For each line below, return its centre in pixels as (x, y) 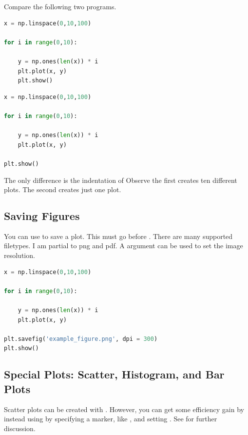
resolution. (19, 255)
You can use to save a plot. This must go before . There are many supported (118, 236)
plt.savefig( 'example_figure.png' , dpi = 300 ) (81, 339)
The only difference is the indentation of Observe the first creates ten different (121, 180)
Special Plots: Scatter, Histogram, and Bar (114, 374)
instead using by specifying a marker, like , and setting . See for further (111, 419)
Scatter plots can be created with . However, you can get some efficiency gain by (124, 409)
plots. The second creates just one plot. (63, 189)
